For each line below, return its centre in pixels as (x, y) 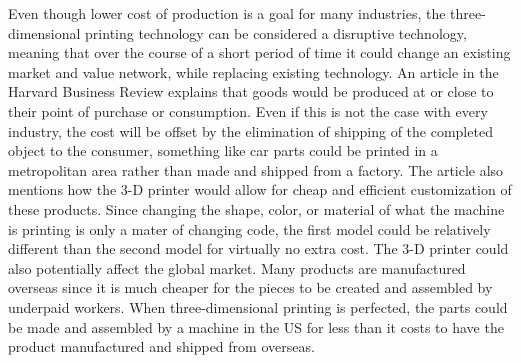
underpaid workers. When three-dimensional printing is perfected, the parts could (258, 306)
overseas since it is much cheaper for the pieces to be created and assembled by (250, 287)
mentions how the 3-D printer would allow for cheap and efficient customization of (260, 189)
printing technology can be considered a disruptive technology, (276, 32)
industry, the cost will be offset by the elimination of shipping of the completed (250, 130)
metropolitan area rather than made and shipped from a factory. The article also (256, 169)
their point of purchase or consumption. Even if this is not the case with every (248, 110)
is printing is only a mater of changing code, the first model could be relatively (249, 228)
